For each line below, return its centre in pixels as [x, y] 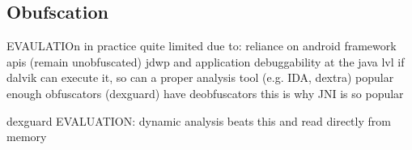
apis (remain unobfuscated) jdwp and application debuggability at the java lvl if [206, 61]
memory [27, 137]
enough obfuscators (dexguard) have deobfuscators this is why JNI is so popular [205, 93]
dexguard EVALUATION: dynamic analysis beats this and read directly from [199, 120]
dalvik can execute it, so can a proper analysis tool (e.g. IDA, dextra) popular [200, 77]
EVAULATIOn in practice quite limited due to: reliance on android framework [202, 46]
